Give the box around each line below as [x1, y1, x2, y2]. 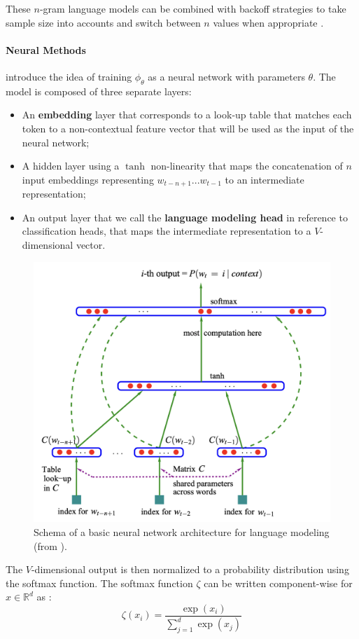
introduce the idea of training [6, 69, 132, 83]
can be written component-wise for [204, 575, 353, 590]
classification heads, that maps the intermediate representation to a [22, 224, 311, 238]
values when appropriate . [213, 15, 324, 29]
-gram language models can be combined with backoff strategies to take [39, 1, 346, 15]
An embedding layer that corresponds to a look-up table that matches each [22, 107, 352, 122]
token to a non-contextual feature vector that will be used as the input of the [22, 121, 354, 135]
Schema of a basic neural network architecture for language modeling [34, 525, 330, 539]
